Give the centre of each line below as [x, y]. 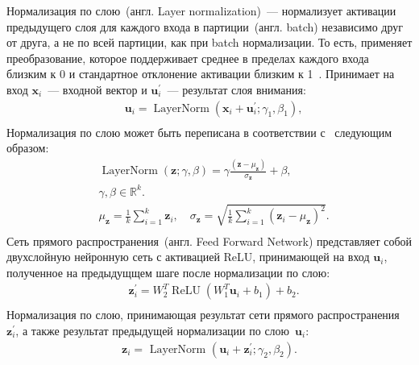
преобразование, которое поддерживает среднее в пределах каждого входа [188, 58]
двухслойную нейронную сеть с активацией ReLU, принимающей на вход [188, 257]
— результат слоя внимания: [236, 89]
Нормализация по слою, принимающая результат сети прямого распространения [203, 315]
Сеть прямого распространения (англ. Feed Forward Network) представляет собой [209, 241]
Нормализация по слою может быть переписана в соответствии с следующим [199, 132]
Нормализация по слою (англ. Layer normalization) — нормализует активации [201, 10]
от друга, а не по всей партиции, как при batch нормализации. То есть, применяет [209, 42]
